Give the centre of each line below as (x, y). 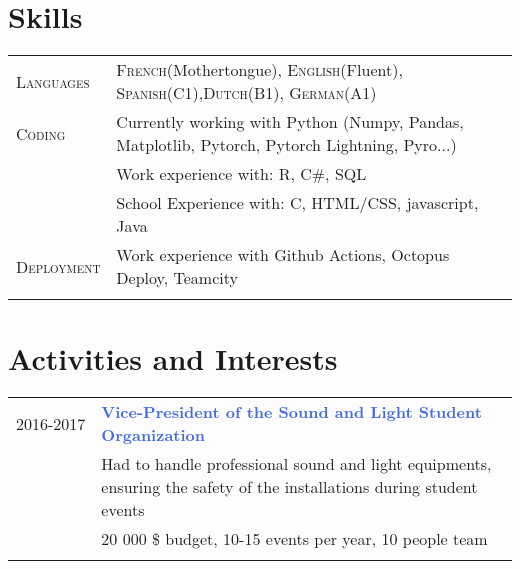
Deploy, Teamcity (177, 278)
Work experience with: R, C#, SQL (241, 174)
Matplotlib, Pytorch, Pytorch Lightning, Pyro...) (286, 145)
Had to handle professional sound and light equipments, (296, 464)
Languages (53, 81)
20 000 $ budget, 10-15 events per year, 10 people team (294, 539)
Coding (41, 133)
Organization (153, 435)
